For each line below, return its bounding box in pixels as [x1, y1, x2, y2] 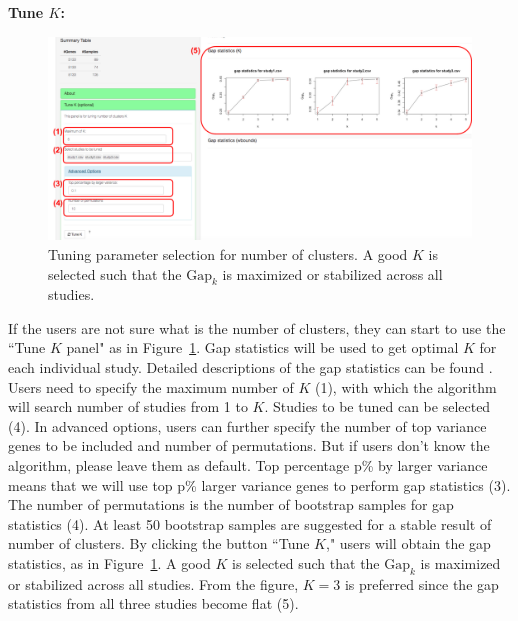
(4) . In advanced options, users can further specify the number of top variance [8, 415, 487, 436]
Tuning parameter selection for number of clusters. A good [48, 243, 408, 264]
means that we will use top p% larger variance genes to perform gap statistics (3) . [8, 474, 511, 495]
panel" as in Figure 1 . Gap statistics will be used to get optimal [66, 337, 459, 358]
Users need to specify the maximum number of [8, 376, 294, 397]
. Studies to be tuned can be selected [264, 396, 491, 417]
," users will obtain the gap [326, 533, 491, 554]
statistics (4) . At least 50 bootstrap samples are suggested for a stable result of [8, 513, 492, 534]
